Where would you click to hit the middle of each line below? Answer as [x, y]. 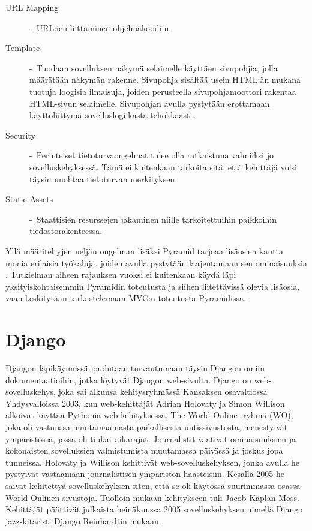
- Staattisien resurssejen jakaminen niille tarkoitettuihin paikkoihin [153, 219]
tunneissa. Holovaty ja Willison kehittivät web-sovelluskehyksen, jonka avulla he [153, 462]
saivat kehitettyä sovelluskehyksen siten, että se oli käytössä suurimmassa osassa [153, 485]
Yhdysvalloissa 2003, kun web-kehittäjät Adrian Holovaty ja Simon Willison [145, 403]
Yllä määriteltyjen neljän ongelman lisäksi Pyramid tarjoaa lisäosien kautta [145, 250]
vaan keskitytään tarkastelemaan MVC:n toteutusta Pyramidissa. [126, 298]
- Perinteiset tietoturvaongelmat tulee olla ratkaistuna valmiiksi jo [151, 155]
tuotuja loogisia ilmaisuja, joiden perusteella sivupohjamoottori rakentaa [163, 91]
